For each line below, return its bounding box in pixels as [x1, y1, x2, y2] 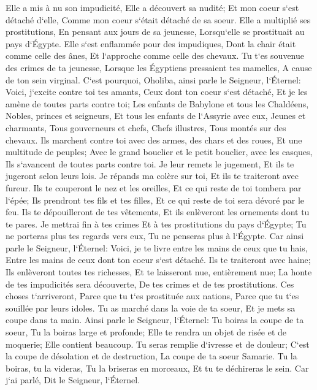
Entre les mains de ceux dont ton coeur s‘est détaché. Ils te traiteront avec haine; [6, 253, 311, 266]
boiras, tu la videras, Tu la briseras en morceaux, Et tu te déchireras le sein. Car [6, 361, 309, 374]
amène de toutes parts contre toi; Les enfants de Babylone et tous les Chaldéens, [6, 97, 309, 110]
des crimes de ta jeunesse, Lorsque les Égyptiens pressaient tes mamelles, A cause [6, 61, 312, 74]
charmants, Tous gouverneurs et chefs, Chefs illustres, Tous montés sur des [6, 121, 286, 134]
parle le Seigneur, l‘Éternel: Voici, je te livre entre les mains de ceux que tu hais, [6, 241, 308, 254]
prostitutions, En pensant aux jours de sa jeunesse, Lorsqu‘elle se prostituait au [6, 25, 305, 38]
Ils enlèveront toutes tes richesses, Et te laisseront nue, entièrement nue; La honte [6, 266, 312, 278]
